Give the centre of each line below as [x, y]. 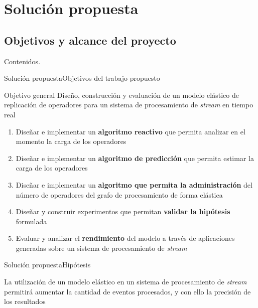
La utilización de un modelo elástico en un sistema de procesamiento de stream [125, 282]
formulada [31, 221]
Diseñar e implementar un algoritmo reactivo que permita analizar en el [131, 131]
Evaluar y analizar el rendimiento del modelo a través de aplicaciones [125, 238]
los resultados [25, 301]
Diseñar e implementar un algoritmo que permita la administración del [134, 184]
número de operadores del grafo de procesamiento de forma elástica [119, 194]
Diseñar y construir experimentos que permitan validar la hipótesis [123, 211]
